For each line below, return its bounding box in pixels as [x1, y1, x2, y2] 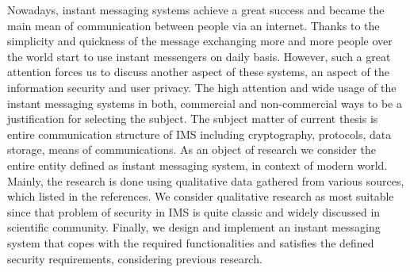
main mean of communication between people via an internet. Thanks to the [7, 17, 380, 33]
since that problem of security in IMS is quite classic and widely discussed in [7, 203, 381, 220]
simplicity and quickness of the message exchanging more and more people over [7, 33, 393, 49]
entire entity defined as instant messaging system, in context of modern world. [7, 156, 388, 173]
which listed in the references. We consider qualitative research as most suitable [7, 188, 394, 205]
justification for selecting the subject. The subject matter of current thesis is [7, 110, 378, 127]
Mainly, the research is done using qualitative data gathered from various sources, [7, 172, 404, 189]
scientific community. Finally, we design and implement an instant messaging [7, 219, 381, 236]
